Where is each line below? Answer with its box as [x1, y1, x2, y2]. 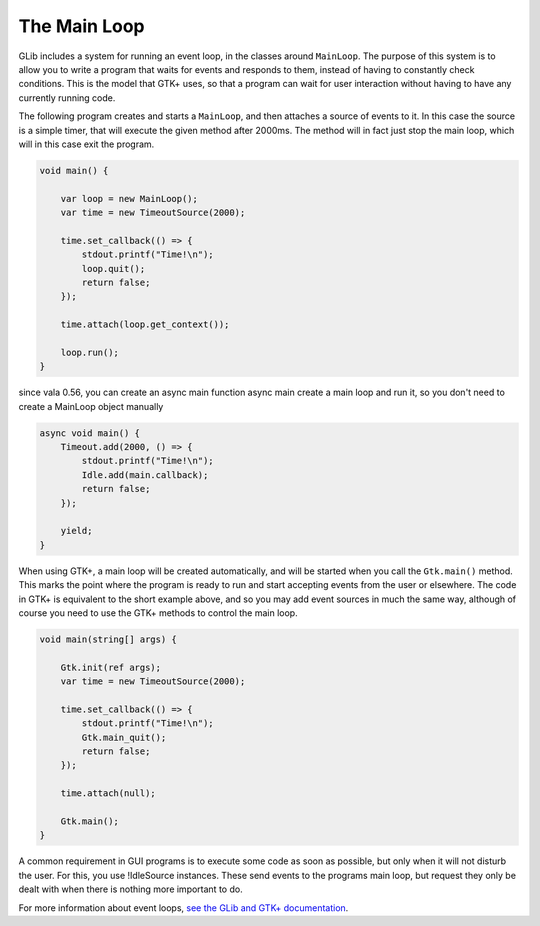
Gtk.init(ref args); [60, 661, 162, 673]
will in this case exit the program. [18, 138, 155, 150]
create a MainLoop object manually [18, 400, 164, 412]
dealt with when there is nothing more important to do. [18, 883, 244, 895]
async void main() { [39, 427, 140, 439]
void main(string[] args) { [39, 633, 177, 645]
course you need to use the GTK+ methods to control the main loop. [18, 606, 299, 619]
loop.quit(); [81, 263, 146, 274]
